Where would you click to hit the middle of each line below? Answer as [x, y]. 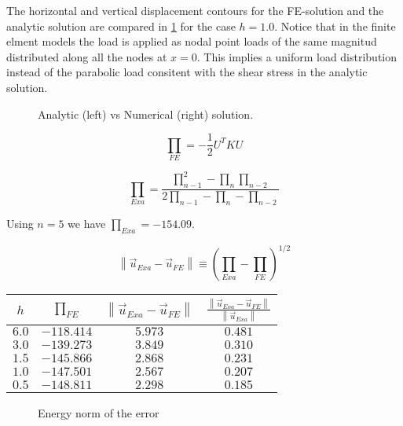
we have [87, 224]
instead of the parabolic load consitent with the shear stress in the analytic [187, 72]
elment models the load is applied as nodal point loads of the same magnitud [192, 41]
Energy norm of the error [99, 413]
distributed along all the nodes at [87, 56]
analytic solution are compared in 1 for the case [121, 26]
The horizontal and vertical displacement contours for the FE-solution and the [195, 10]
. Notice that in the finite [335, 26]
